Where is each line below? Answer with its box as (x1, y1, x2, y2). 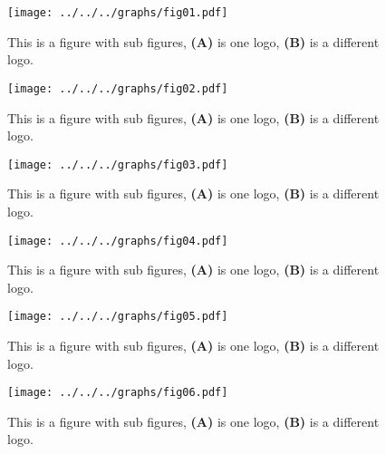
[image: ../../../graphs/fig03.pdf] (7, 158, 228, 171)
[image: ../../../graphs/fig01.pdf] (7, 6, 228, 19)
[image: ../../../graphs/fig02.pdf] (7, 82, 228, 95)
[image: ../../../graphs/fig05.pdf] (7, 310, 228, 324)
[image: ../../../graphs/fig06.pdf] (7, 386, 228, 400)
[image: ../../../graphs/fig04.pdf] (7, 234, 228, 247)
